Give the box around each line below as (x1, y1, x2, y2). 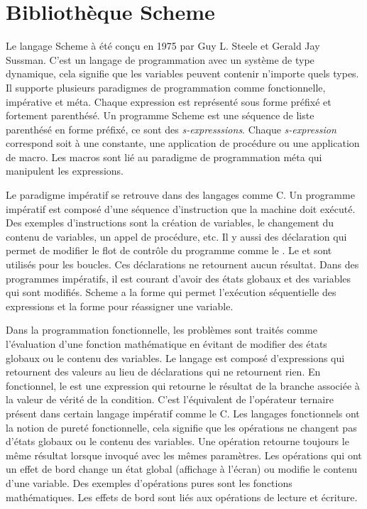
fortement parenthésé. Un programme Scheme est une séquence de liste (6, 108, 314, 123)
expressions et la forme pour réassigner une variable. (6, 298, 234, 313)
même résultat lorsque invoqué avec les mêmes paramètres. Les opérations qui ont (6, 447, 362, 462)
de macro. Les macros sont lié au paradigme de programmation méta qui (6, 149, 322, 164)
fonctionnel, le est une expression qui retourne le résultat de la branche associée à (6, 378, 360, 393)
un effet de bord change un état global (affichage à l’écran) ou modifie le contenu (6, 461, 358, 476)
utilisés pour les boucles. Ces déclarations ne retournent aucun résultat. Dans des (6, 257, 359, 272)
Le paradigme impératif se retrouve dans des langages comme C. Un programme (6, 187, 355, 202)
